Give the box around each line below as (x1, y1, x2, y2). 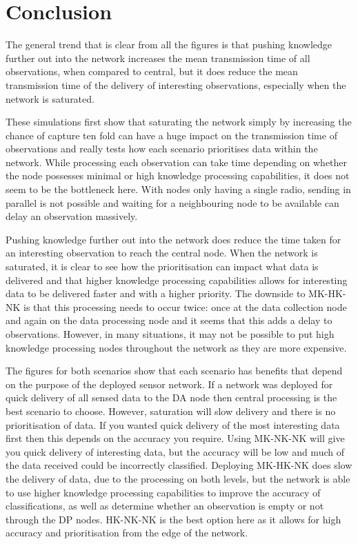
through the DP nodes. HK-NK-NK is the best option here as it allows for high (6, 512, 341, 526)
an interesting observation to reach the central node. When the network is (6, 245, 318, 260)
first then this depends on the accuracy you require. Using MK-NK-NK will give (6, 431, 345, 445)
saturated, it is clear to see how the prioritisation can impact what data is (6, 259, 319, 274)
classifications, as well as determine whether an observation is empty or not (6, 498, 324, 513)
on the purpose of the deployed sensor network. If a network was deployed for (6, 376, 333, 391)
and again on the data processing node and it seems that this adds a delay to (6, 313, 332, 328)
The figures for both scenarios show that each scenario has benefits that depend (6, 363, 343, 378)
